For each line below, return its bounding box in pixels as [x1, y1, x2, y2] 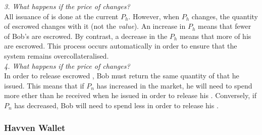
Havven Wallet [4, 121, 66, 134]
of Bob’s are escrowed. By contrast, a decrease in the [4, 30, 168, 41]
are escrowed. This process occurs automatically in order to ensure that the [4, 40, 237, 51]
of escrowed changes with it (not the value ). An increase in [4, 21, 186, 31]
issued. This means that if [4, 80, 84, 91]
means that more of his [179, 30, 251, 41]
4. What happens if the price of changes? [4, 60, 130, 71]
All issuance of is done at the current [4, 11, 119, 21]
